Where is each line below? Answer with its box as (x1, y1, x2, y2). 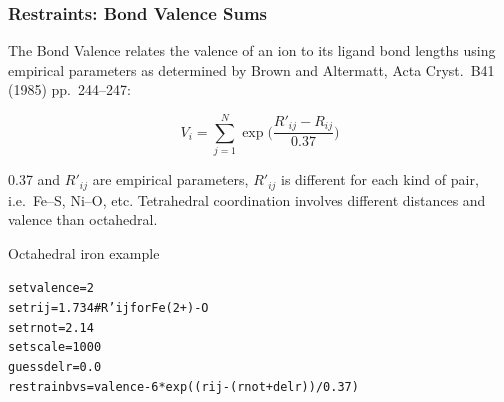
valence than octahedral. (8, 209, 158, 230)
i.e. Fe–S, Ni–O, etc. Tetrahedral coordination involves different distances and (8, 189, 486, 210)
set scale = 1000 (8, 340, 102, 355)
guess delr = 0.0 (8, 359, 102, 374)
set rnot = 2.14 (8, 320, 94, 335)
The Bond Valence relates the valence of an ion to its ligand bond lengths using (8, 40, 496, 61)
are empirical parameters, (92, 169, 249, 190)
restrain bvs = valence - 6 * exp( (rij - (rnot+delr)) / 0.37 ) (8, 379, 359, 394)
